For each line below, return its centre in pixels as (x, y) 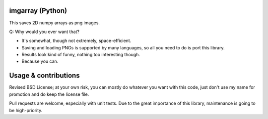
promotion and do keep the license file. (49, 94)
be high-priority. (26, 110)
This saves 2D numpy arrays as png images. (55, 23)
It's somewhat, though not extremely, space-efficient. (76, 41)
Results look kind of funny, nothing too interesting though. (81, 55)
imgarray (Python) (38, 11)
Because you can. (40, 61)
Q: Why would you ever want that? (44, 32)
